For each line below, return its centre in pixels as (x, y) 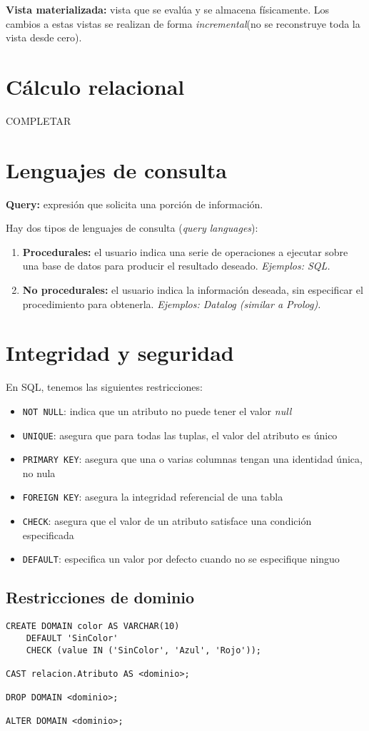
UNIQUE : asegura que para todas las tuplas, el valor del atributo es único (180, 435)
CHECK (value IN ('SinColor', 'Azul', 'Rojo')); (143, 650)
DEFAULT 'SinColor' (72, 638)
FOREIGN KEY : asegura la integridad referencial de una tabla (153, 497)
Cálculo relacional (95, 86)
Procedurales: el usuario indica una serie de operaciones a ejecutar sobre (185, 251)
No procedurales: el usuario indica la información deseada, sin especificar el (193, 290)
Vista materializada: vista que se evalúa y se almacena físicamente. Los (168, 9)
